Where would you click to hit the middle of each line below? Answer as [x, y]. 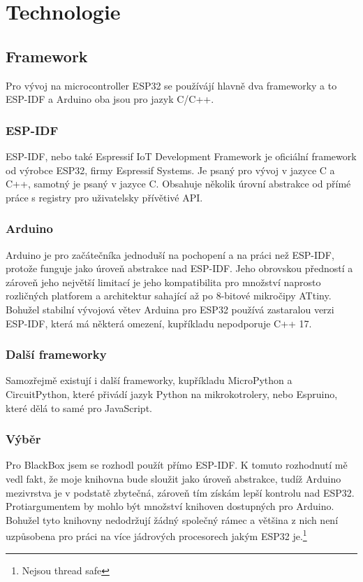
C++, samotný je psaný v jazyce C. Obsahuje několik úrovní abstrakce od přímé [178, 184]
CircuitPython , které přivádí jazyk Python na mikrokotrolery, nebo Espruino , [172, 393]
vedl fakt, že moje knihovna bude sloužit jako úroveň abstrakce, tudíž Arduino [173, 478]
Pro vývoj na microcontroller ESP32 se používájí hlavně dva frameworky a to [171, 85]
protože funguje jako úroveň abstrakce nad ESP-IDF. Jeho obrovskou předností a [179, 268]
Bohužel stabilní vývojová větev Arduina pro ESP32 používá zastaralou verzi [170, 309]
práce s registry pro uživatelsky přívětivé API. [104, 197]
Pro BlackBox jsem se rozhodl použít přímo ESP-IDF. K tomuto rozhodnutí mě [177, 465]
